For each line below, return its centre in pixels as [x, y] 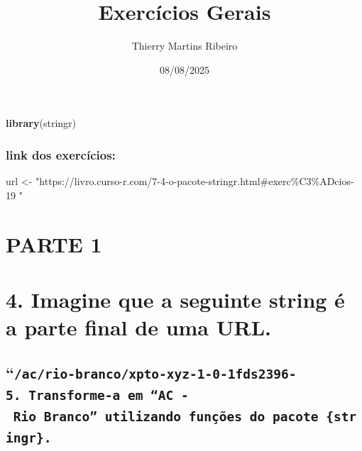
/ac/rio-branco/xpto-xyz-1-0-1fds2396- [155, 374]
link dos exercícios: [61, 154]
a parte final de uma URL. [138, 327]
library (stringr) [41, 123]
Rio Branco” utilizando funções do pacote [166, 416]
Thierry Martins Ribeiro [185, 46]
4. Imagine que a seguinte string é [175, 299]
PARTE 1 [54, 244]
